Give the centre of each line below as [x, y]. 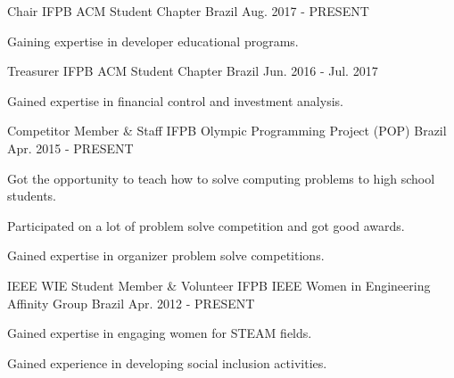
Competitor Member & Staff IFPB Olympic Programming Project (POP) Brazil [227, 131]
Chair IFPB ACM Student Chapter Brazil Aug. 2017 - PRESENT [188, 11]
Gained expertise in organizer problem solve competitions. [166, 255]
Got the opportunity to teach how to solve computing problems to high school [221, 178]
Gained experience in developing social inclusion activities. [167, 362]
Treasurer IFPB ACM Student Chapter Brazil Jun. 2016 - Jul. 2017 [193, 71]
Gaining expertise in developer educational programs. [153, 41]
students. [32, 196]
